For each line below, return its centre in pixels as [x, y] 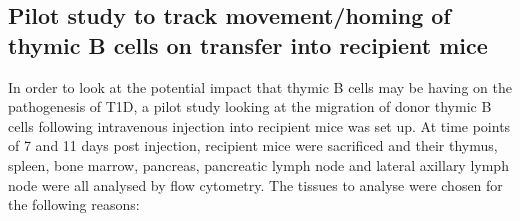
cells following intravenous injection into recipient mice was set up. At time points [259, 125]
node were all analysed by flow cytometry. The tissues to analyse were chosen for [255, 184]
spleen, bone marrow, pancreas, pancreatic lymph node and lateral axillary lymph [258, 164]
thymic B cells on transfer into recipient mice [248, 44]
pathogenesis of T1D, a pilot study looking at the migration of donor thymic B [250, 106]
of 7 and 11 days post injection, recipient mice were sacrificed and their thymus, [253, 145]
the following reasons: [74, 204]
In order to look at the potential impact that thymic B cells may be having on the [260, 86]
